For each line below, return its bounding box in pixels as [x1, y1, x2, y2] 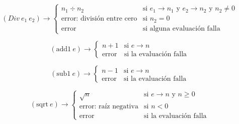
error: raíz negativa [79, 103, 138, 110]
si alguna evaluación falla [142, 25, 220, 32]
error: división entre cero [61, 15, 137, 23]
